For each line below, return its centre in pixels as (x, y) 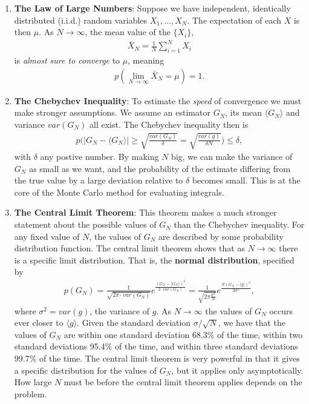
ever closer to (39, 323)
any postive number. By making (99, 157)
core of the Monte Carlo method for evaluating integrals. (119, 192)
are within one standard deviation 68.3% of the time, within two (183, 334)
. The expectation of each (234, 20)
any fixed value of (47, 236)
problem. (31, 393)
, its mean (244, 112)
